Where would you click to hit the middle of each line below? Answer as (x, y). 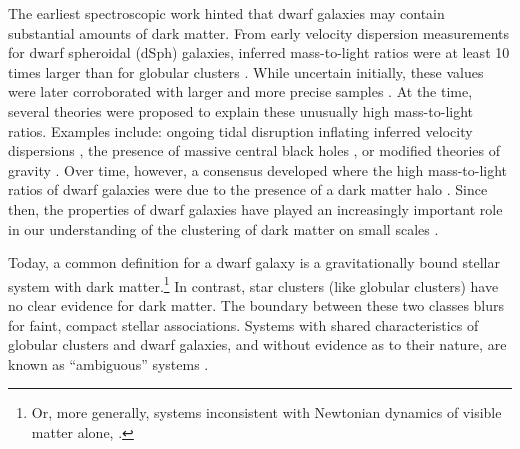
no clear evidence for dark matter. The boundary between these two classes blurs (256, 304)
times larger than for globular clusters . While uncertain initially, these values (246, 71)
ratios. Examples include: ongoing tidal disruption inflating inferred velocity (240, 130)
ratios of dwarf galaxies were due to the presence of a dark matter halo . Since (248, 189)
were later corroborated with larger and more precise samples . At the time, (240, 91)
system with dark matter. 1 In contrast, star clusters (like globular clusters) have (253, 284)
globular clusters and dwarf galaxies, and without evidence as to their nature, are (257, 344)
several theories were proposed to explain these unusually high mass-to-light (241, 110)
